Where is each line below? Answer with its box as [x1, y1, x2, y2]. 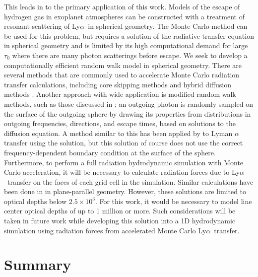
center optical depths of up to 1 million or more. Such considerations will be [4, 206, 236, 216]
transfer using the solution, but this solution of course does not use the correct [4, 138, 243, 148]
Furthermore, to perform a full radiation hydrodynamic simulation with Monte [4, 157, 244, 167]
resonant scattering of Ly [4, 21, 80, 31]
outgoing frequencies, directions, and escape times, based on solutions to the [4, 118, 236, 129]
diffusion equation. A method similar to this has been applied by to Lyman [4, 128, 233, 138]
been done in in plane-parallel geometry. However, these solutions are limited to [4, 186, 247, 197]
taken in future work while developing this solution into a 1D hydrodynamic [4, 215, 236, 226]
